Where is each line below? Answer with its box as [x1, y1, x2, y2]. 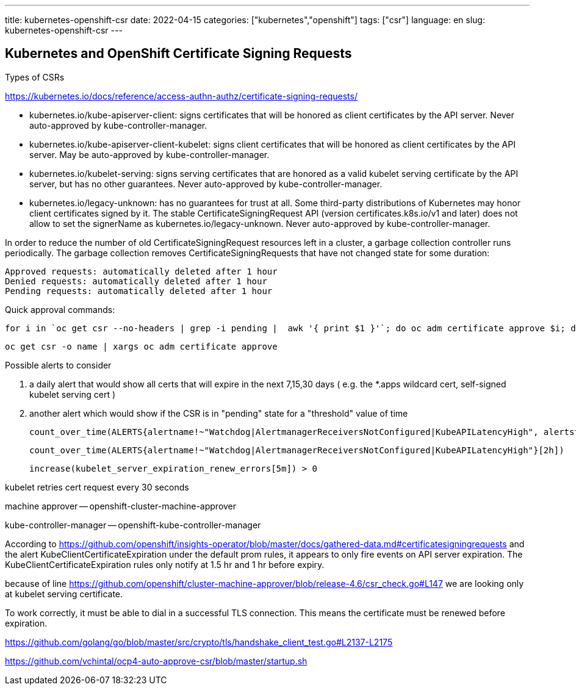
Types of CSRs [5, 71, 65, 82]
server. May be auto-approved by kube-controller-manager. [29, 149, 270, 160]
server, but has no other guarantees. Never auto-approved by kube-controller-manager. [29, 178, 383, 189]
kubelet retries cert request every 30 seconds [5, 481, 189, 492]
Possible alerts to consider [5, 359, 112, 370]
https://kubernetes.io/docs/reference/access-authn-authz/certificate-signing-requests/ [5, 90, 358, 101]
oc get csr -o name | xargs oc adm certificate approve [5, 341, 278, 351]
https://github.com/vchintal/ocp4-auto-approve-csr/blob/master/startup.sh [5, 655, 308, 666]
